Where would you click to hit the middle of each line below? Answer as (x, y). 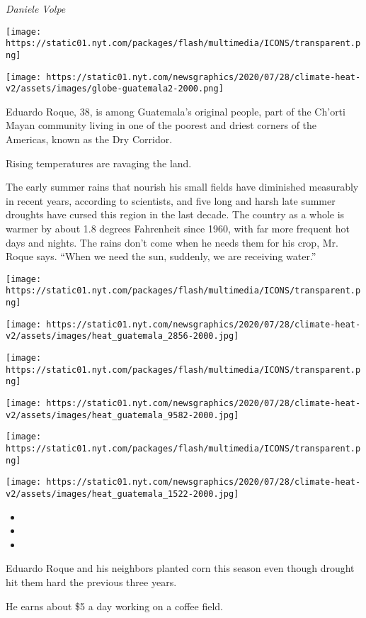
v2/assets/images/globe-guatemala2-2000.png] (115, 89)
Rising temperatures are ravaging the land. (99, 163)
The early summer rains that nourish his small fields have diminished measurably (182, 187)
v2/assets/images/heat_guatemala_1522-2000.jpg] (122, 494)
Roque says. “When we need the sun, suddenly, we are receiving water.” (161, 256)
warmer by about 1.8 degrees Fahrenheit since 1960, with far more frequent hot (178, 229)
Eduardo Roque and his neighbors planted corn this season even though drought (180, 568)
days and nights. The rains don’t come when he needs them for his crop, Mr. (172, 242)
